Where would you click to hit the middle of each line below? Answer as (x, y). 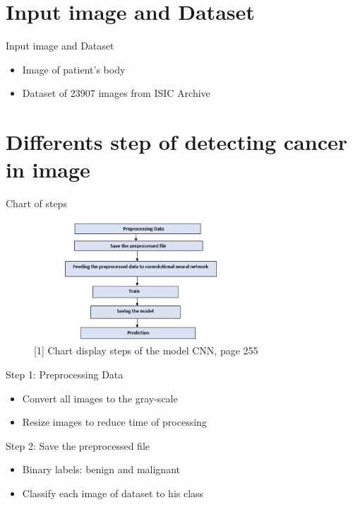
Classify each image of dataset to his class (113, 493)
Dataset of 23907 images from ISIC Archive (116, 93)
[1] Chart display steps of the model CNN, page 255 (146, 350)
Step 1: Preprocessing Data (65, 375)
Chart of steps (36, 203)
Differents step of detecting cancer (176, 142)
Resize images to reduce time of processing (114, 422)
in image (48, 169)
